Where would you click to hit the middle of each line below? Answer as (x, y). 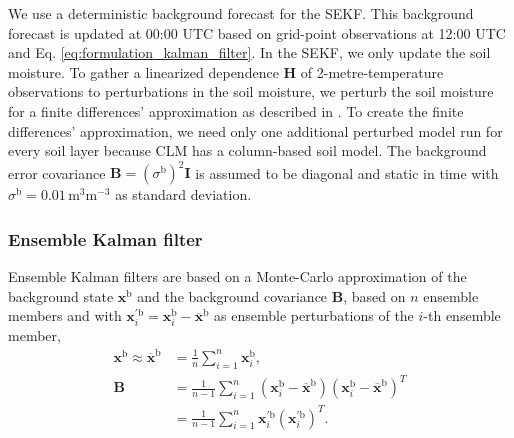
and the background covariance (232, 295)
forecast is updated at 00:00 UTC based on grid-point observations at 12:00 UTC (257, 32)
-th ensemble (462, 315)
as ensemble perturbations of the (314, 315)
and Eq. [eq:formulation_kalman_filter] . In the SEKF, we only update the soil (249, 52)
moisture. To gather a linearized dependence (143, 71)
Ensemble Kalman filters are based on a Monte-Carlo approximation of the (237, 276)
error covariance (57, 172)
